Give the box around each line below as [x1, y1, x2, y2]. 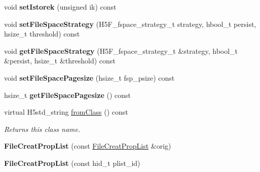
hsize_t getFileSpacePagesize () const [4, 89, 131, 100]
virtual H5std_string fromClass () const [4, 107, 128, 117]
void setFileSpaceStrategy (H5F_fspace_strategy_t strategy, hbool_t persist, [4, 18, 256, 29]
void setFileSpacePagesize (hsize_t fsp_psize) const [4, 72, 175, 83]
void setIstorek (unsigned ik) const [4, 2, 117, 12]
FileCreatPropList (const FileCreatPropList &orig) [4, 141, 171, 151]
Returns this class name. [4, 123, 81, 134]
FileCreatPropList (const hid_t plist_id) [4, 157, 140, 168]
